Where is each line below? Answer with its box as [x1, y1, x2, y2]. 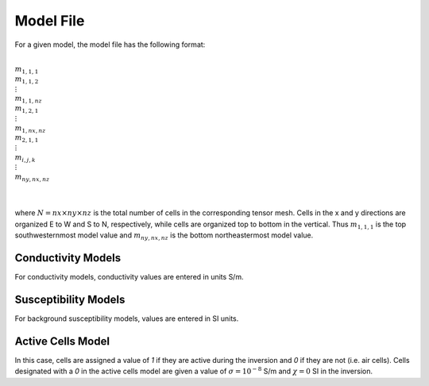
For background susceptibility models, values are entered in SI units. [14, 314, 239, 323]
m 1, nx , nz [14, 123, 46, 134]
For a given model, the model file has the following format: [14, 40, 206, 49]
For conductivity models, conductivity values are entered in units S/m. [14, 272, 244, 282]
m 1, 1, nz [14, 94, 43, 105]
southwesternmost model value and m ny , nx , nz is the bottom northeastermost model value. [14, 230, 314, 242]
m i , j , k [14, 152, 36, 164]
